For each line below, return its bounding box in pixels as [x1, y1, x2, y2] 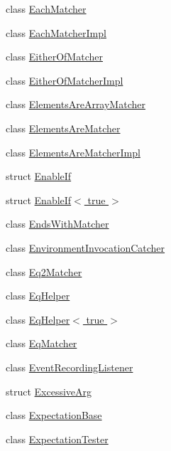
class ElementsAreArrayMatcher [6, 97, 145, 112]
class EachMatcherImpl [6, 25, 106, 40]
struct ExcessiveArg [6, 383, 92, 398]
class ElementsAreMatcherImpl [6, 144, 140, 159]
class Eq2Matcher [6, 264, 82, 279]
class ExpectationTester [6, 431, 109, 446]
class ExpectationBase [6, 408, 102, 423]
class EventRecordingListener [6, 359, 133, 374]
